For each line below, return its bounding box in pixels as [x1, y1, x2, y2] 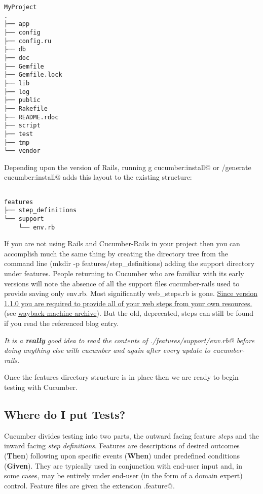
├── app [4, 20, 30, 28]
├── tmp [4, 139, 30, 146]
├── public [4, 96, 41, 104]
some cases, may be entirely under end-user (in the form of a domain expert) [4, 470, 243, 481]
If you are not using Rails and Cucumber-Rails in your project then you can [4, 238, 240, 249]
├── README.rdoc [4, 113, 59, 121]
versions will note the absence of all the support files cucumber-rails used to [4, 278, 240, 288]
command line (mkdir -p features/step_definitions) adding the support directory [4, 258, 255, 269]
